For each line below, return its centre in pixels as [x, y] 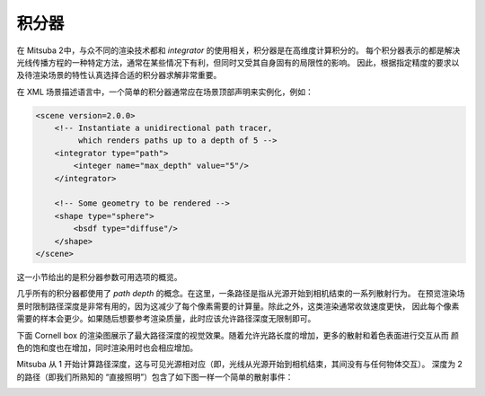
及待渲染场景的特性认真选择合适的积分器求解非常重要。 [119, 75]
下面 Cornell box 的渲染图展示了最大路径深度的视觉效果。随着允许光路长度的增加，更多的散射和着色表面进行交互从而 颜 [238, 335]
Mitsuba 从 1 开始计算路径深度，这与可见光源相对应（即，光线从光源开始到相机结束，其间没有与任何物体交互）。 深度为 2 [239, 365]
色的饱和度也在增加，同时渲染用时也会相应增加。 [107, 348]
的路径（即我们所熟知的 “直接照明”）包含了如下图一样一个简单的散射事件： [155, 376]
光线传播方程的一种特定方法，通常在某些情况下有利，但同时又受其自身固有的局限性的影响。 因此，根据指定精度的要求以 [238, 62]
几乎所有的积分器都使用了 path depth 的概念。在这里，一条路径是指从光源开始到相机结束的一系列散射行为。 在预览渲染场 [241, 294]
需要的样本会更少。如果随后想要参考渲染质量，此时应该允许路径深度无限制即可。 [166, 319]
